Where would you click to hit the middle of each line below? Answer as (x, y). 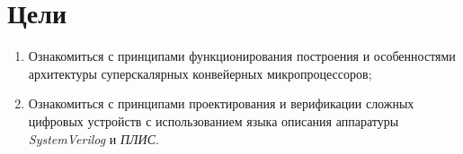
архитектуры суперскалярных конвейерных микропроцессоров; (200, 73)
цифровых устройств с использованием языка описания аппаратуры (214, 120)
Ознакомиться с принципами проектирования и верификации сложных (221, 103)
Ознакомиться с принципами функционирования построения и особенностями (242, 56)
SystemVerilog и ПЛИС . (93, 138)
